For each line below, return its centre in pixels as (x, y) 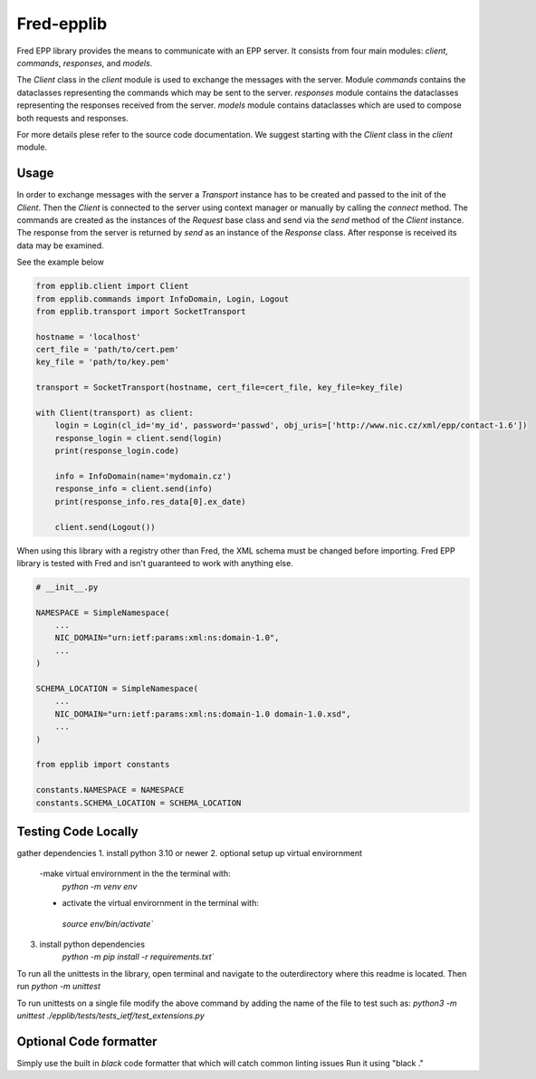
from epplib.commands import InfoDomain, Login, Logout (163, 299)
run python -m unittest (59, 987)
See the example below (60, 262)
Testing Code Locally (78, 831)
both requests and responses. (72, 118)
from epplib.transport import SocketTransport (141, 311)
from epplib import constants (103, 765)
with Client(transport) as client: (115, 413)
